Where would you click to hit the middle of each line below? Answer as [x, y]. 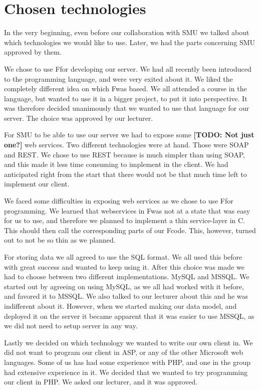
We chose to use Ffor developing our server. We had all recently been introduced [128, 68]
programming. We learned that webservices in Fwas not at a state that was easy [127, 210]
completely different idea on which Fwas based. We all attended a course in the [125, 88]
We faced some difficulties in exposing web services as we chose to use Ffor [119, 201]
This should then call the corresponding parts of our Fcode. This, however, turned [130, 230]
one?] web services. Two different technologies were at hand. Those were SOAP [126, 145]
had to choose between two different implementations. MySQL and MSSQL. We [127, 276]
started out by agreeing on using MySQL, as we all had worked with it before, [124, 286]
